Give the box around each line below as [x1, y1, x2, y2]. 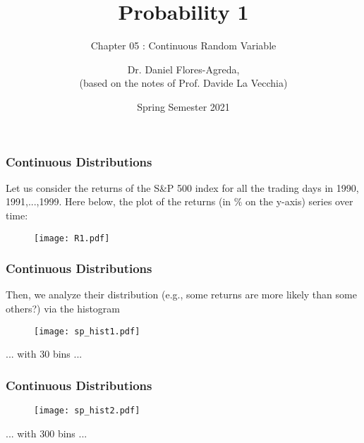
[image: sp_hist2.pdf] [34, 406, 140, 416]
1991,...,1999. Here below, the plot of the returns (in [6, 194, 231, 209]
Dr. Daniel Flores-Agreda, [127, 61, 240, 76]
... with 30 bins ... [6, 346, 83, 361]
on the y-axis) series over [245, 194, 353, 209]
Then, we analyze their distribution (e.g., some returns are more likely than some [6, 287, 357, 302]
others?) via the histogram [6, 301, 121, 316]
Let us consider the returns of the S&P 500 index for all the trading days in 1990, [6, 180, 359, 195]
